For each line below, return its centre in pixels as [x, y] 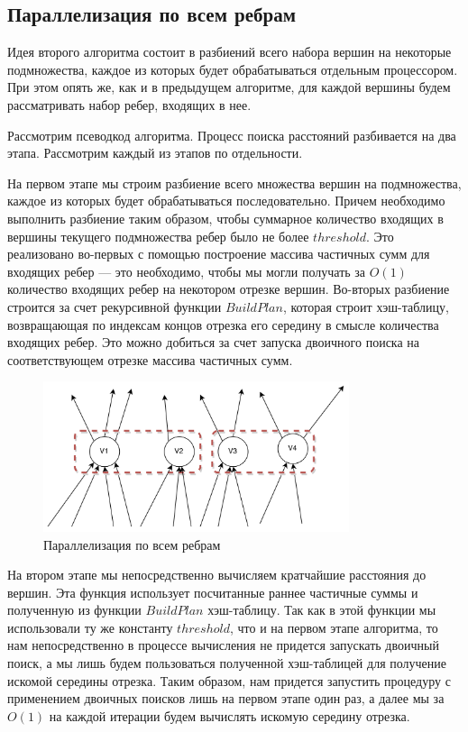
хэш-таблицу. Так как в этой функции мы [322, 610]
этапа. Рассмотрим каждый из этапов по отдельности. [155, 153]
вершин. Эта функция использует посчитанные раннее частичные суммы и [213, 592]
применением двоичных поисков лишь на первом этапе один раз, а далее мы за [226, 698]
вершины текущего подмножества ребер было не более [158, 236]
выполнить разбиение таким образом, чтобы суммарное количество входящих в [225, 218]
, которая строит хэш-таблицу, [366, 306]
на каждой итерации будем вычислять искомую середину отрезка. [229, 715]
